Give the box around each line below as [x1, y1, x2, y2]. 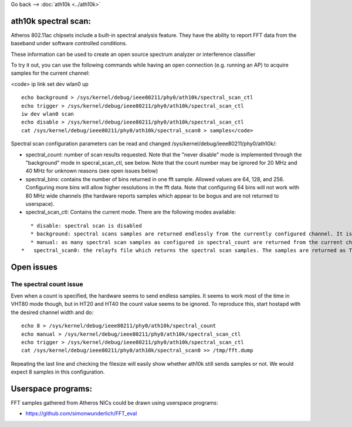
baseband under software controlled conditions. [11, 40, 127, 47]
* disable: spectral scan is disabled [30, 222, 142, 229]
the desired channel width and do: [11, 309, 94, 316]
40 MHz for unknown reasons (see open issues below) [25, 168, 158, 175]
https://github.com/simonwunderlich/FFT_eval [25, 410, 137, 417]
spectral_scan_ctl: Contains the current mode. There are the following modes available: [25, 209, 236, 216]
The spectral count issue [11, 280, 83, 288]
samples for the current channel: [11, 69, 90, 76]
